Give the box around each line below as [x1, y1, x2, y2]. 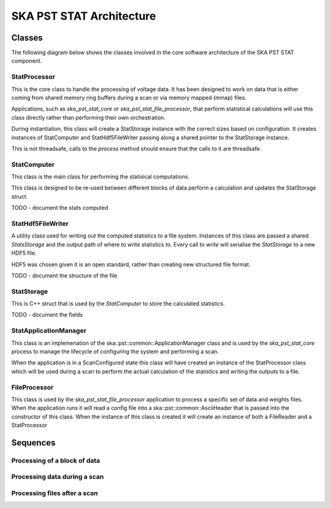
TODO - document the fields [11, 311, 83, 318]
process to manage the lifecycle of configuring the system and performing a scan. [11, 348, 219, 355]
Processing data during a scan [11, 472, 104, 481]
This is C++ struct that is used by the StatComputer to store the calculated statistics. [11, 300, 225, 307]
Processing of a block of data [11, 456, 101, 464]
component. [11, 57, 42, 64]
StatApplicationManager [11, 326, 87, 335]
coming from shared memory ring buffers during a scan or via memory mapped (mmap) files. [11, 94, 247, 101]
